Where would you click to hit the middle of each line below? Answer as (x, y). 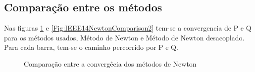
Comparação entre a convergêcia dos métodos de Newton (110, 63)
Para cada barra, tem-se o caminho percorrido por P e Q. (91, 47)
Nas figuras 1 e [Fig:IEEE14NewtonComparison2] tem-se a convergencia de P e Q (128, 28)
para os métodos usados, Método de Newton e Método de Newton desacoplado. (124, 37)
